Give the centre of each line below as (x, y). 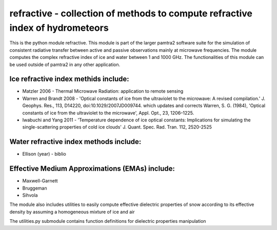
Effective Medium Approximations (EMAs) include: (92, 169)
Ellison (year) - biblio (44, 154)
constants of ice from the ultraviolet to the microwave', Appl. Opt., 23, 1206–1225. (108, 113)
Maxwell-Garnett (40, 181)
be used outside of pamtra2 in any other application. (65, 65)
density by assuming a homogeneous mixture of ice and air (72, 212)
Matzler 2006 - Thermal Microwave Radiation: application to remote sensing (103, 91)
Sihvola (30, 195)
